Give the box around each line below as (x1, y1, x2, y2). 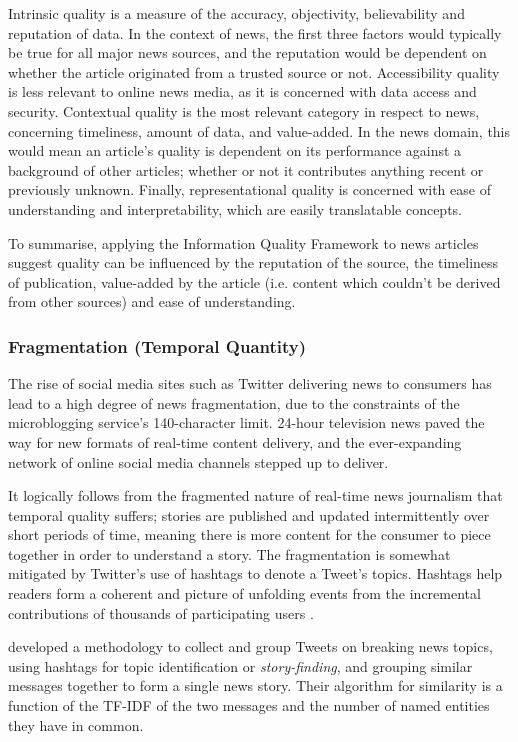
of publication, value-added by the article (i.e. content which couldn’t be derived (8, 271, 501, 292)
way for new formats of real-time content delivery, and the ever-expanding (8, 431, 462, 452)
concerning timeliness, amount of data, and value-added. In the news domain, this (8, 120, 511, 141)
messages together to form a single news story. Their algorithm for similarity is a (8, 675, 503, 696)
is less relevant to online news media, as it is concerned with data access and (8, 81, 477, 102)
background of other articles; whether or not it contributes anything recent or (8, 159, 484, 180)
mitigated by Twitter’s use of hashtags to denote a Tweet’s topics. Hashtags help (8, 563, 503, 584)
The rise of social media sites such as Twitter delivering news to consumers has (8, 373, 492, 394)
